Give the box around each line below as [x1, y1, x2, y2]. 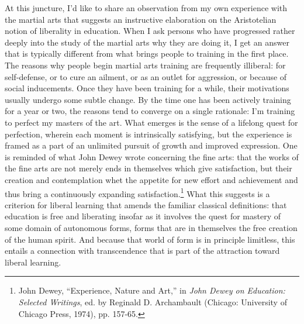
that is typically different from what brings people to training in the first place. [5, 47, 289, 60]
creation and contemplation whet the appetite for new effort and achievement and [5, 173, 298, 185]
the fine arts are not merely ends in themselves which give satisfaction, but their [5, 162, 292, 174]
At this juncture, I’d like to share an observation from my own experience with [5, 2, 288, 13]
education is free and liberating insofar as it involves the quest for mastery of [5, 210, 281, 222]
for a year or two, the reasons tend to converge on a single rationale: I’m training [5, 105, 295, 117]
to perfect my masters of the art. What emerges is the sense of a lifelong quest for [5, 116, 298, 128]
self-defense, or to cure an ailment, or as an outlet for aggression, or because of [5, 70, 287, 82]
